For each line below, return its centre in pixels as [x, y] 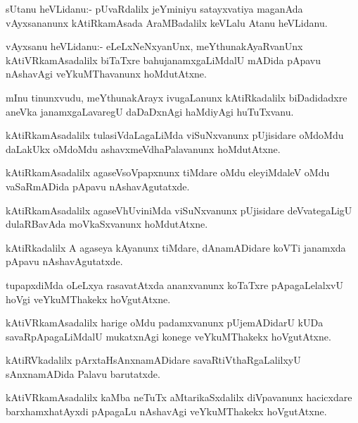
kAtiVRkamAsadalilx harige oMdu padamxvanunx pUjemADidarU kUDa [165, 323]
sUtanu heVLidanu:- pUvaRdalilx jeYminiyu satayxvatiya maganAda [154, 8]
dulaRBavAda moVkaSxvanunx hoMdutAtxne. [107, 224]
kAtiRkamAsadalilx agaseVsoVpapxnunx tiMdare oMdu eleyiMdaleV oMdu [168, 172]
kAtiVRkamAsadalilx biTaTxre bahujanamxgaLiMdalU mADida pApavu [163, 60]
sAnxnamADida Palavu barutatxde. [83, 373]
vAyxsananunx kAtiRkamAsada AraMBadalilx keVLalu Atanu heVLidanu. [167, 22]
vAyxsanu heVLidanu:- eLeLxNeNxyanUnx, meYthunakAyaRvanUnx [154, 46]
